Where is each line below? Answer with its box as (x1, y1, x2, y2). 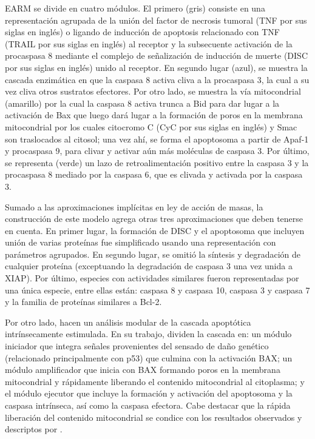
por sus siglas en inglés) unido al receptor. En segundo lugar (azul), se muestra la (5, 61, 308, 73)
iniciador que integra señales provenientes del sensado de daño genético (5, 340, 269, 352)
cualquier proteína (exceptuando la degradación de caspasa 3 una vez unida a (5, 260, 293, 272)
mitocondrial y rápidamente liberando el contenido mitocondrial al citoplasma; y (5, 375, 305, 387)
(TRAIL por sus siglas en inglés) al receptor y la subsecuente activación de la (5, 37, 293, 50)
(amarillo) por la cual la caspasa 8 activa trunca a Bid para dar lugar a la (5, 96, 280, 109)
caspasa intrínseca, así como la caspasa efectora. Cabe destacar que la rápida (5, 399, 291, 411)
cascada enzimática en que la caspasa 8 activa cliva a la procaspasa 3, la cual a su (5, 73, 310, 85)
